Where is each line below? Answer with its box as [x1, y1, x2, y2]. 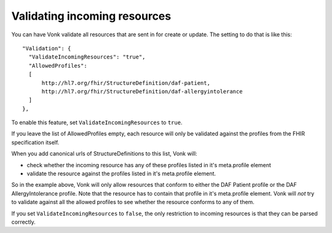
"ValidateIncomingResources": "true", [28, 53, 146, 61]
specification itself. [11, 138, 60, 146]
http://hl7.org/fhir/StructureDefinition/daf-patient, [41, 79, 210, 86]
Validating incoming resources [11, 9, 172, 23]
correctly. [11, 218, 36, 226]
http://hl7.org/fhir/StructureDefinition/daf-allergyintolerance [41, 88, 243, 95]
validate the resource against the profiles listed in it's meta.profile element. [26, 170, 216, 178]
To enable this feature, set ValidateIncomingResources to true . [11, 119, 183, 126]
